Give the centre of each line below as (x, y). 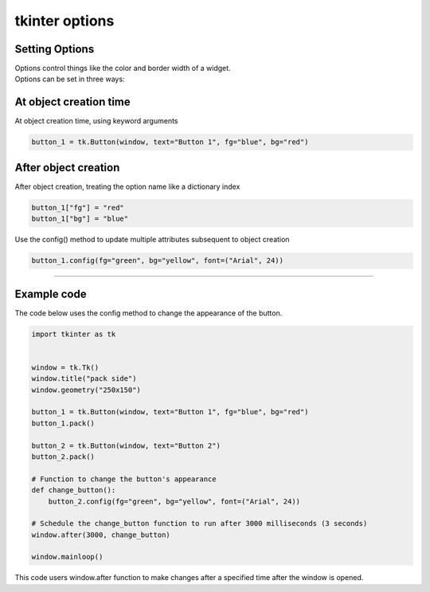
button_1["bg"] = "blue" (80, 219)
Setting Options (55, 49)
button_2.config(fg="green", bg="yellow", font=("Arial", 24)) (174, 501)
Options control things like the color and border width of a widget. (123, 69)
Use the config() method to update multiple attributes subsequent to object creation (152, 240)
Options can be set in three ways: (70, 79)
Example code (51, 294)
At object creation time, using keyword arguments (96, 121)
